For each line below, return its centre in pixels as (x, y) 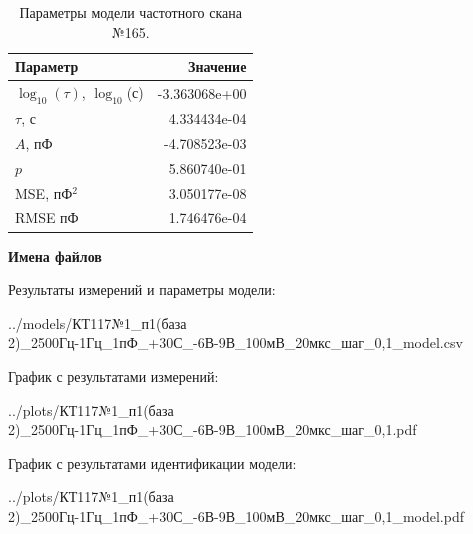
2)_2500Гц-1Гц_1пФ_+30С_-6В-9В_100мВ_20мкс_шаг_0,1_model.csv (235, 342)
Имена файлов (55, 255)
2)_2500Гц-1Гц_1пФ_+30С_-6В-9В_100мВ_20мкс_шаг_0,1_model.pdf (236, 515)
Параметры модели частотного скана (130, 12)
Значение (217, 66)
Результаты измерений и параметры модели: (142, 289)
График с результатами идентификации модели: (152, 462)
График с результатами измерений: (113, 375)
